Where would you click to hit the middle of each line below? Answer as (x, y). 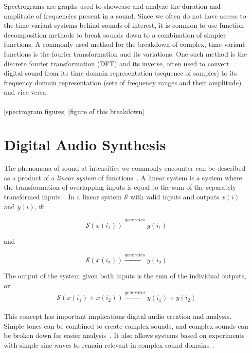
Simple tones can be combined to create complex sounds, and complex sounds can (126, 325)
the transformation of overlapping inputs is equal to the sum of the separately (120, 187)
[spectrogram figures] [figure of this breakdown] (74, 111)
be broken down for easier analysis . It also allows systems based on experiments (124, 335)
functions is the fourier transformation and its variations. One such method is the (126, 53)
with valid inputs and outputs (175, 197)
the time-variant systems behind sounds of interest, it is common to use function (124, 25)
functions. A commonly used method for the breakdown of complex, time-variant (125, 44)
